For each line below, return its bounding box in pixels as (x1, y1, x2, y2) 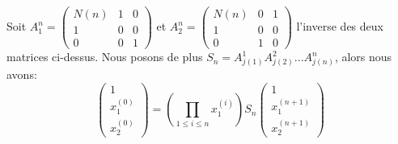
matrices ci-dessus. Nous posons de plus (6, 48, 203, 65)
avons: (6, 65, 37, 82)
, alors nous (334, 48, 392, 65)
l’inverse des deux (296, 18, 383, 35)
